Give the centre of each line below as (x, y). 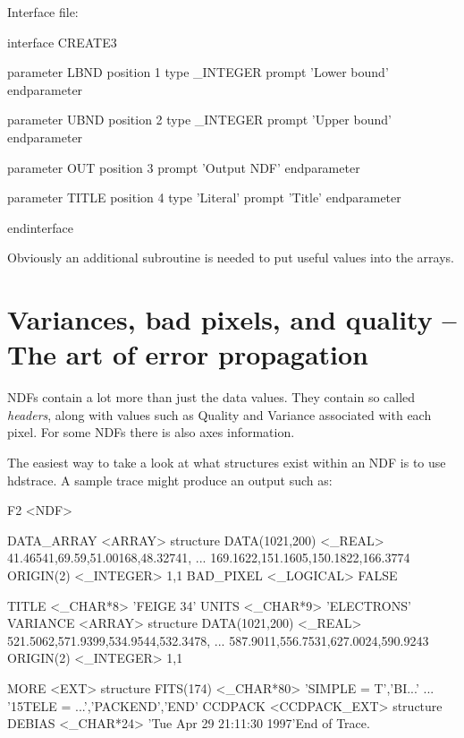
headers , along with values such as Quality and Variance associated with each (219, 414)
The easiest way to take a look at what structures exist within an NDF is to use (227, 463)
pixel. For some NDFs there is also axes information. (151, 432)
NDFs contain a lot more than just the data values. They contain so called (211, 397)
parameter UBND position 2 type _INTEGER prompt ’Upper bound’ (199, 120)
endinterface (40, 227)
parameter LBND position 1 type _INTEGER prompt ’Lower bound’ (198, 72)
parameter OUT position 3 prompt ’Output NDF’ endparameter (184, 167)
